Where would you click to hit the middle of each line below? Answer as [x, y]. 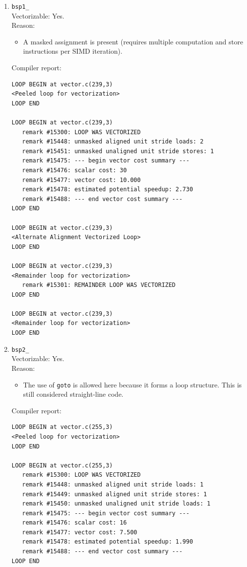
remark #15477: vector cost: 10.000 [81, 180]
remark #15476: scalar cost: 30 [75, 170]
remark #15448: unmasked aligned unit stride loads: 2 [113, 142]
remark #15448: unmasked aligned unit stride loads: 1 [113, 484]
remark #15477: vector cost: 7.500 [80, 532]
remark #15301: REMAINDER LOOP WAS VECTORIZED [99, 285]
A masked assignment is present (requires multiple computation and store [133, 41]
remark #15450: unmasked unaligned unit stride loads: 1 [116, 504]
